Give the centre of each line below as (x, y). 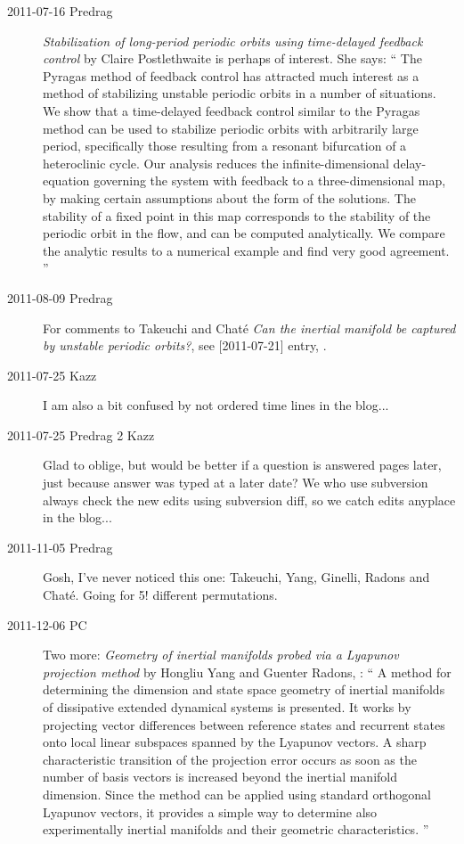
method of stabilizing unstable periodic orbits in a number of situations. (240, 93)
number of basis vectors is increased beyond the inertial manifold (220, 777)
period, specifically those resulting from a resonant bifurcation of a (225, 146)
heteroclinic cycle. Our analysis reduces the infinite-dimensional (216, 163)
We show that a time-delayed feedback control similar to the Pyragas (232, 110)
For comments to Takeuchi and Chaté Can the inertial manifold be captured (249, 328)
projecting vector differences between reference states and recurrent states (244, 724)
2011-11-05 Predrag (60, 547)
